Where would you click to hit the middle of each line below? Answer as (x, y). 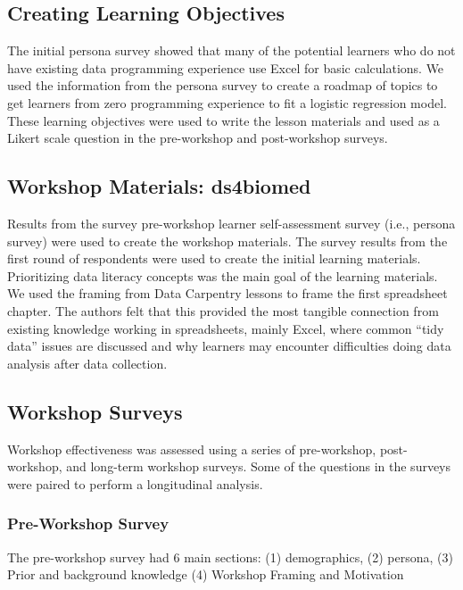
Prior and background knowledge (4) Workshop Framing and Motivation (206, 574)
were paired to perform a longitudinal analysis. (135, 483)
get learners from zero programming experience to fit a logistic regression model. (227, 102)
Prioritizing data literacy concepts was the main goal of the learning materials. (223, 275)
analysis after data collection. (87, 363)
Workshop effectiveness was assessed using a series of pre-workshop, (192, 449)
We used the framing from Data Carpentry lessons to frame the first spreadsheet (227, 293)
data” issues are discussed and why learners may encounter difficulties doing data (229, 346)
